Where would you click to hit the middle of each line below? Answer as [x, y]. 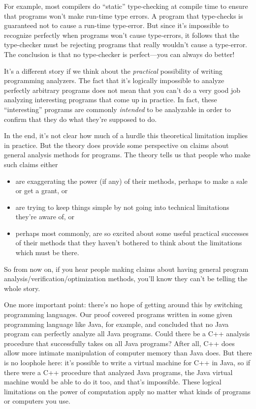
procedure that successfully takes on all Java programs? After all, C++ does [119, 343]
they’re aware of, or [45, 217]
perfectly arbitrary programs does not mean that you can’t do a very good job [122, 90]
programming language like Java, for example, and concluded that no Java [116, 324]
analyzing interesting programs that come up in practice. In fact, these [111, 100]
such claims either [31, 164]
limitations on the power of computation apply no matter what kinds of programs [127, 391]
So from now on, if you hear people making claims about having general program [126, 269]
